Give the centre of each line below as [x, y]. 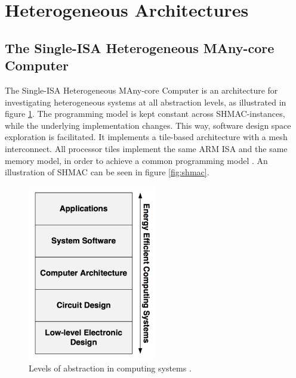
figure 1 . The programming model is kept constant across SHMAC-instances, [145, 114]
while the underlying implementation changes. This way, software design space [148, 125]
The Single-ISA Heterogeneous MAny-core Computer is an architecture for [141, 90]
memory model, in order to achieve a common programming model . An [136, 160]
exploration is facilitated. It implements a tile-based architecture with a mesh [146, 137]
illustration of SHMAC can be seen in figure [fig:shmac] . [107, 172]
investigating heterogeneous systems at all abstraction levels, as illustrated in [146, 102]
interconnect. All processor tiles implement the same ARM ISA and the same [146, 148]
